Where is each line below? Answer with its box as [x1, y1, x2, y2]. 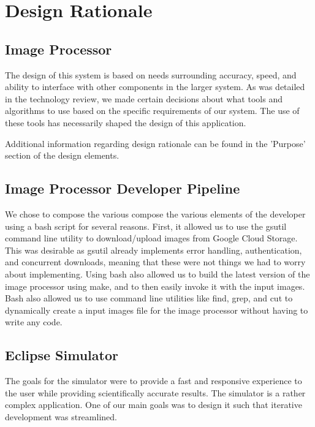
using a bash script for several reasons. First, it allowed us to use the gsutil [5, 219, 287, 232]
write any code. [5, 316, 63, 328]
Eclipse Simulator [5, 346, 118, 365]
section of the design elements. [5, 149, 120, 162]
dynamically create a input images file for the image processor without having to [5, 303, 308, 316]
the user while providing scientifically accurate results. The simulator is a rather [5, 386, 306, 399]
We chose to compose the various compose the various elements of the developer [5, 207, 306, 220]
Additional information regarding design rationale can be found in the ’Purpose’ [5, 137, 306, 149]
